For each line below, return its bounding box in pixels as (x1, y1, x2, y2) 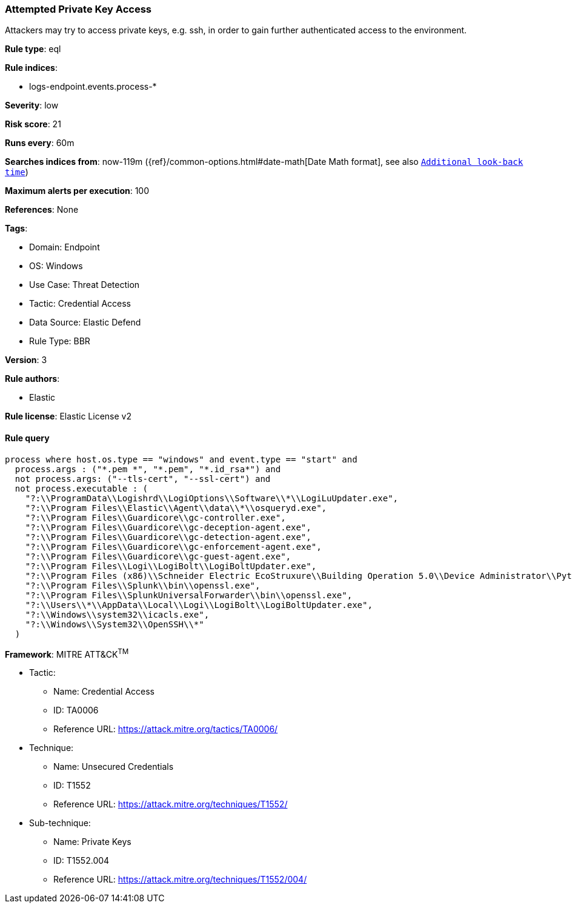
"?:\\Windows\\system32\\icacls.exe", (25, 609, 210, 619)
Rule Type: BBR (29, 336, 90, 347)
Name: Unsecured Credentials (53, 761, 174, 772)
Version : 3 (5, 355, 47, 366)
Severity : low (5, 100, 59, 111)
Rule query (5, 432, 50, 443)
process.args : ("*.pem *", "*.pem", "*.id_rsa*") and (15, 464, 281, 474)
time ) (5, 167, 28, 178)
